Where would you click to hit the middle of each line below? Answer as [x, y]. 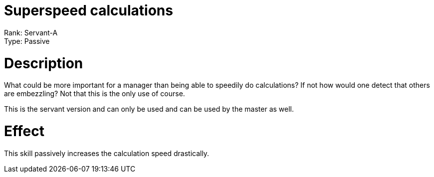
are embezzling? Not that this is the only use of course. [95, 94]
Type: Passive [27, 41]
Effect [24, 131]
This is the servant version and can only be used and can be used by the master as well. [149, 109]
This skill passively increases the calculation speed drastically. [107, 153]
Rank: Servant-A [31, 32]
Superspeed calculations [89, 10]
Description [44, 63]
